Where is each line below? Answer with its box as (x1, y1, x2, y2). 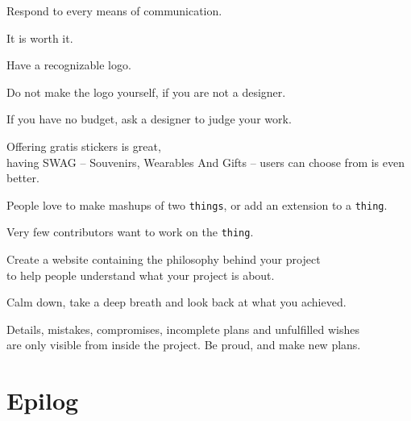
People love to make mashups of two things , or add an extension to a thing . (6, 196, 388, 213)
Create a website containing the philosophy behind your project (6, 251, 321, 268)
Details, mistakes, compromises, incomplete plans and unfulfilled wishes (6, 320, 359, 337)
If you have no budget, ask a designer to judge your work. (6, 110, 292, 127)
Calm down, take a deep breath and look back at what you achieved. (6, 294, 347, 311)
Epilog (6, 384, 79, 417)
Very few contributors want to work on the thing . (6, 223, 254, 240)
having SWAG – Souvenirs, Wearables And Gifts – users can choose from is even (6, 153, 405, 170)
